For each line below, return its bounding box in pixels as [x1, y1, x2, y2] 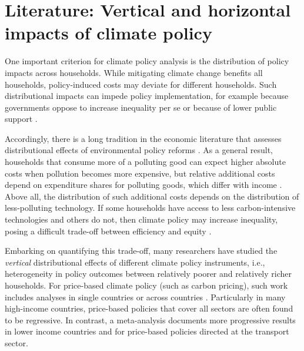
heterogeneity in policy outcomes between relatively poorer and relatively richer [5, 267, 292, 280]
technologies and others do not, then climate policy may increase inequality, [5, 213, 278, 226]
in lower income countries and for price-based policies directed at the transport [5, 325, 289, 337]
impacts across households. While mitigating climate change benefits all [5, 66, 263, 78]
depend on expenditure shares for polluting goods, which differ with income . [5, 178, 282, 191]
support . [5, 112, 38, 125]
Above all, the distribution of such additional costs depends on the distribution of [5, 190, 299, 202]
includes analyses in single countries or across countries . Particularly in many [5, 290, 286, 303]
